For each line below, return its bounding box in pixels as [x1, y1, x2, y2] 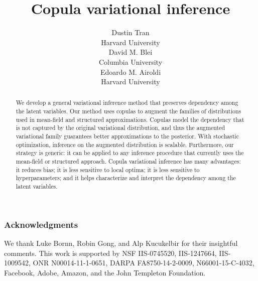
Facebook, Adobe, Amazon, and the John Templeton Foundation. [4, 267, 206, 277]
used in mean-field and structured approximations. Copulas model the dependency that [16, 115, 244, 123]
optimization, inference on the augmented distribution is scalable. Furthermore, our [16, 140, 234, 149]
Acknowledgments [4, 218, 78, 230]
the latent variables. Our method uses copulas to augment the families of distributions [16, 107, 241, 115]
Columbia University [98, 56, 163, 67]
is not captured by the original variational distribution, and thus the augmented [16, 123, 225, 132]
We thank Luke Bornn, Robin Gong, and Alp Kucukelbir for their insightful [4, 238, 238, 248]
